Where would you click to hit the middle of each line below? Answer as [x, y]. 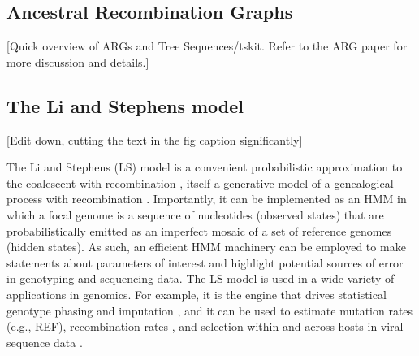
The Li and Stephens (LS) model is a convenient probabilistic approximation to [205, 167]
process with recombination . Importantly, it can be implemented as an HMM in [207, 199]
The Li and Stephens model [125, 105]
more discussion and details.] [78, 61]
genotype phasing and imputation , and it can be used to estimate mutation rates [210, 310]
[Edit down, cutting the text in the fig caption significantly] [155, 139]
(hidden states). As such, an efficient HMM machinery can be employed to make [206, 247]
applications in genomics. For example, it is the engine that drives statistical [197, 294]
